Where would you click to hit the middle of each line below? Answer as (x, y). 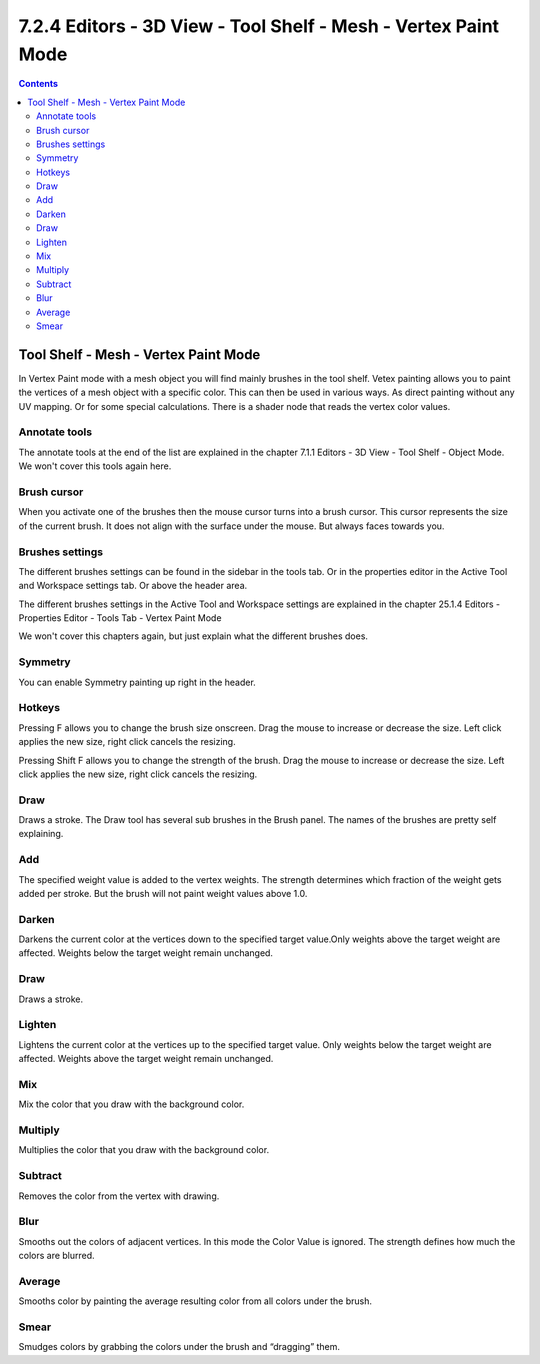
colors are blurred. (56, 1256)
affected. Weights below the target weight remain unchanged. (146, 953)
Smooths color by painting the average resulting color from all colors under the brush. (195, 1301)
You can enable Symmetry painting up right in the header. (137, 682)
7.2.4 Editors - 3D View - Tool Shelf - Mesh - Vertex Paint (259, 26)
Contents (38, 84)
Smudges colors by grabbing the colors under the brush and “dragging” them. (179, 1347)
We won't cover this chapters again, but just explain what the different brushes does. (193, 636)
